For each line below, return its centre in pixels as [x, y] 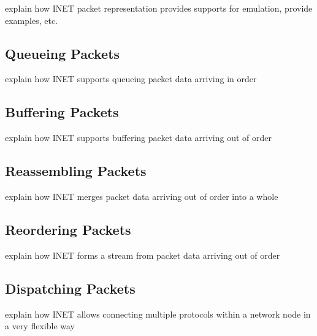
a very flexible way [40, 326]
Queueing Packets [63, 53]
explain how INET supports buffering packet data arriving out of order [139, 138]
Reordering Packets [68, 229]
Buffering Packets [62, 112]
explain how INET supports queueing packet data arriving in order [131, 79]
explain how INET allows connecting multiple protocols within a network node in [158, 314]
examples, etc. [32, 20]
